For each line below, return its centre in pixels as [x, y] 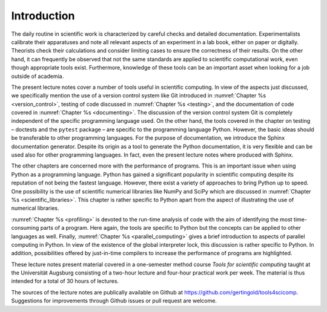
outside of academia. [38, 76]
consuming [25, 228]
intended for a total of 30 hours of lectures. [65, 281]
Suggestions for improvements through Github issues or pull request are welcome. [114, 301]
